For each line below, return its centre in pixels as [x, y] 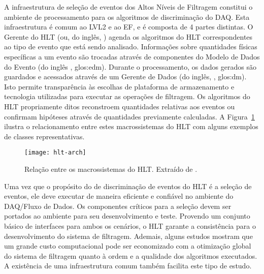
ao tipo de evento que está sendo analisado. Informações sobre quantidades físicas [131, 47]
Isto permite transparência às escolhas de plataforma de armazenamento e [119, 86]
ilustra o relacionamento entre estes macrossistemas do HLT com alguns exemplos [131, 126]
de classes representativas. [44, 136]
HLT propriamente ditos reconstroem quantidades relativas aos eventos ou [120, 106]
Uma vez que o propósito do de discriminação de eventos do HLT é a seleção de [128, 186]
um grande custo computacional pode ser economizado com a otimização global [128, 246]
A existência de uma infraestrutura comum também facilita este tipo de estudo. [128, 266]
